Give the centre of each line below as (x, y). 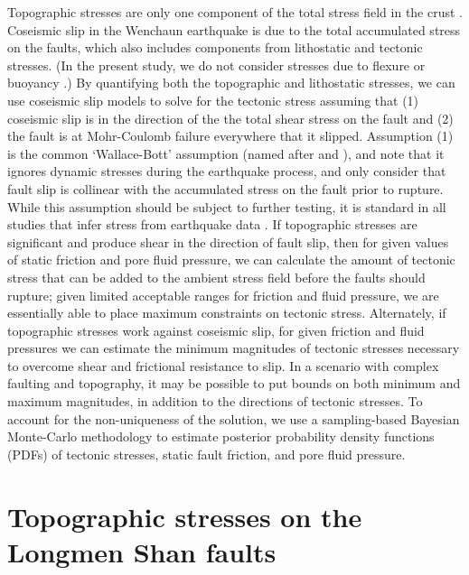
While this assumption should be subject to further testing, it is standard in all (227, 206)
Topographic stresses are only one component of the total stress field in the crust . (235, 12)
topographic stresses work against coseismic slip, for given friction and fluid (216, 330)
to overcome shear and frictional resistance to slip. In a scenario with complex (223, 365)
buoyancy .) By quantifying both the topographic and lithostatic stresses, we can (231, 83)
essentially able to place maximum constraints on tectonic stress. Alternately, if (227, 313)
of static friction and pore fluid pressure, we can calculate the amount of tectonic (231, 260)
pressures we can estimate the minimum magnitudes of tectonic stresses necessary (234, 348)
